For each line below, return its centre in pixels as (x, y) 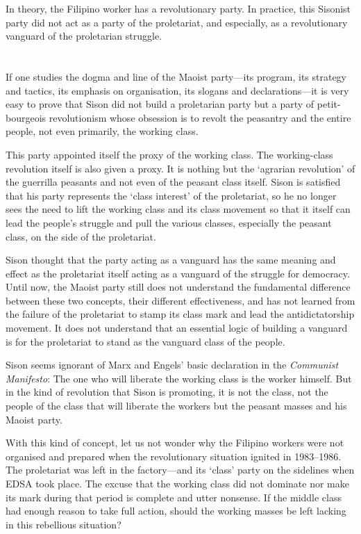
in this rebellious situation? (64, 524)
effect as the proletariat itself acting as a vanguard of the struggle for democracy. (178, 273)
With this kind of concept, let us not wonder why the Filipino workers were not (175, 443)
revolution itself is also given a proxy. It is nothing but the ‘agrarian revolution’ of (180, 168)
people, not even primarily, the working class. (102, 131)
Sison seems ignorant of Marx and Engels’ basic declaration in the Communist (172, 365)
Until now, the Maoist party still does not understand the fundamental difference (178, 287)
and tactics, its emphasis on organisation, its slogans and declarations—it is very (177, 90)
